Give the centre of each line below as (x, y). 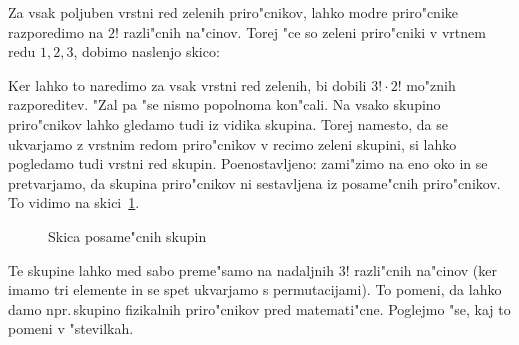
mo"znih (431, 84)
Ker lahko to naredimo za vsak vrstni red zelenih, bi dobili (187, 84)
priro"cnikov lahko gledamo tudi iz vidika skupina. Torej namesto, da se (228, 123)
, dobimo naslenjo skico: (146, 51)
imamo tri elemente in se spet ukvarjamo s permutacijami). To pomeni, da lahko (255, 289)
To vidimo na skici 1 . (74, 202)
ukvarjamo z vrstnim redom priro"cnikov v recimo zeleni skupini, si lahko (232, 143)
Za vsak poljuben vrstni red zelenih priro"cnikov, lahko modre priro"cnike (233, 12)
